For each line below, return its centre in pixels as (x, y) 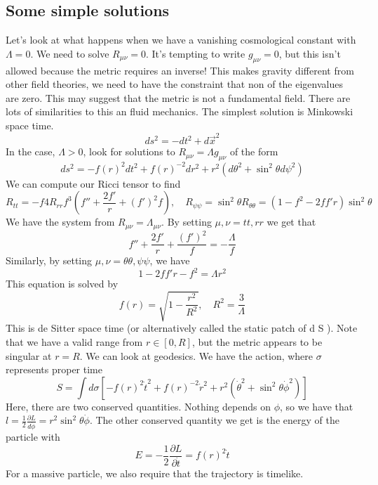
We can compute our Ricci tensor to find (93, 183)
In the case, (31, 151)
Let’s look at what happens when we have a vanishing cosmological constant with (181, 40)
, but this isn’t (310, 53)
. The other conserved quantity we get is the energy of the (214, 420)
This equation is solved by (62, 284)
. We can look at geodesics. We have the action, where (196, 355)
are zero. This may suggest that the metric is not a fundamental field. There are (178, 97)
